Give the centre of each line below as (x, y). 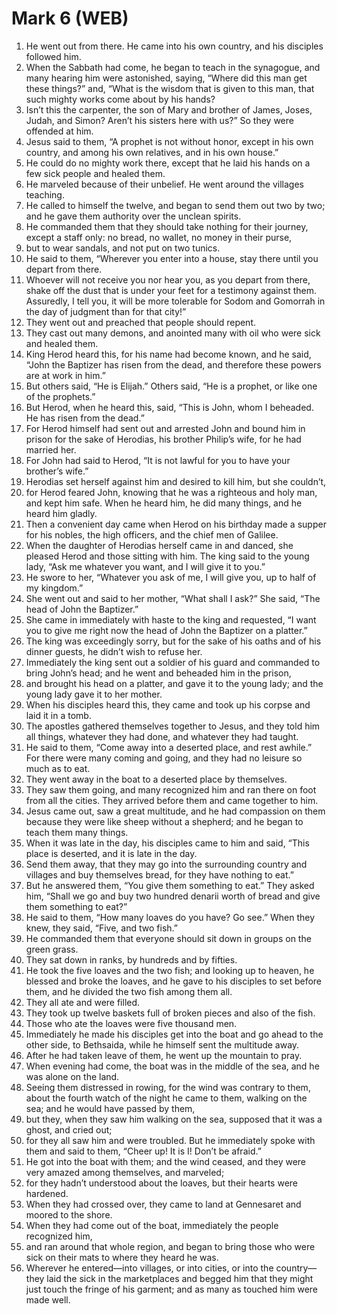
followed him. (53, 56)
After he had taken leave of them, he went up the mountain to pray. (164, 1055)
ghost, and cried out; (69, 1129)
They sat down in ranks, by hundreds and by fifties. (131, 959)
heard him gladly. (61, 513)
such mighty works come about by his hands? (120, 99)
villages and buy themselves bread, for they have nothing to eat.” (159, 874)
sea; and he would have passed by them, (110, 1108)
